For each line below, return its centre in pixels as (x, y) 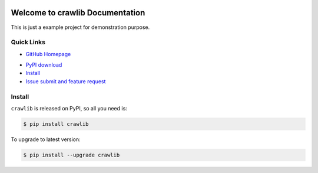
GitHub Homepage (48, 54)
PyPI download (44, 65)
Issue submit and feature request (66, 81)
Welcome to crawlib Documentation (78, 13)
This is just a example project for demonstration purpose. (80, 27)
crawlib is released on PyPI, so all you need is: (69, 108)
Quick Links (28, 43)
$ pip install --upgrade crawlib (72, 155)
